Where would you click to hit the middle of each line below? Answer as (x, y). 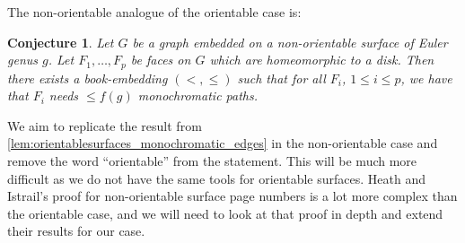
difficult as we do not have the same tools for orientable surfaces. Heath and (216, 178)
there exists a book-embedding (88, 78)
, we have (426, 78)
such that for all (281, 78)
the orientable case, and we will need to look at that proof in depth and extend (225, 213)
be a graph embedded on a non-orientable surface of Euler (290, 42)
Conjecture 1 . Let (61, 42)
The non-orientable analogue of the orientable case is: (154, 12)
